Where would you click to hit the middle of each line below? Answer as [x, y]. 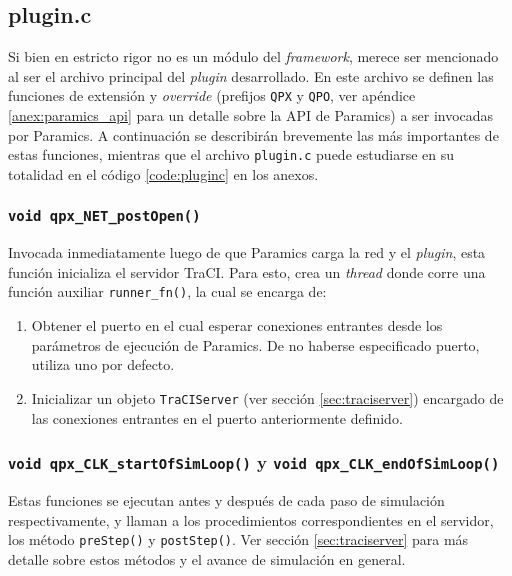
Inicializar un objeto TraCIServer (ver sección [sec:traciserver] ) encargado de [267, 397]
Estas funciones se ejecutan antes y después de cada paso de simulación [226, 499]
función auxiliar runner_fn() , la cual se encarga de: [167, 291]
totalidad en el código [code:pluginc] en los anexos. [163, 173]
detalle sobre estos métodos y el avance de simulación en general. [207, 558]
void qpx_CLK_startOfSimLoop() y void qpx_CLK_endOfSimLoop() [254, 462]
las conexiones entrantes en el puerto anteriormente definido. [217, 417]
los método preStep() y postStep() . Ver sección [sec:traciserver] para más [238, 539]
